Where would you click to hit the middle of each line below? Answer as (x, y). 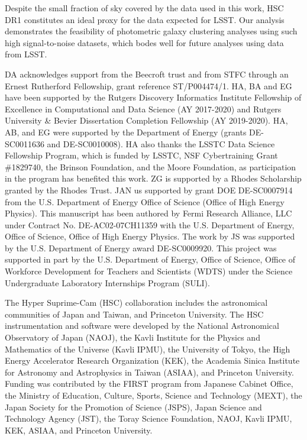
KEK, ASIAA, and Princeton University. (79, 430)
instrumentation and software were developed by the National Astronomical (142, 326)
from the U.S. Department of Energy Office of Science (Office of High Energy (145, 201)
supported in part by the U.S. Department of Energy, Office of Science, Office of (150, 259)
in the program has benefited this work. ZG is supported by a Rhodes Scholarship (153, 178)
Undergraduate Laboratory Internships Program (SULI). (107, 282)
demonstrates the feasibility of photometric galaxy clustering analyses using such (151, 31)
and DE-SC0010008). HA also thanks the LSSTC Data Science (161, 143)
